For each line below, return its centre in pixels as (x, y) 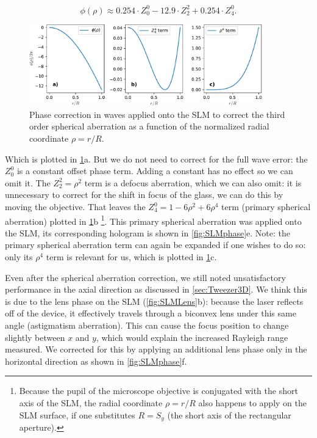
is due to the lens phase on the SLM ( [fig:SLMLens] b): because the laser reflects (154, 301)
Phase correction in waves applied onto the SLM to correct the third (157, 114)
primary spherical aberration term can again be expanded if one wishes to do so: (155, 245)
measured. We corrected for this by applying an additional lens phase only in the (156, 349)
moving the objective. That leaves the (75, 207)
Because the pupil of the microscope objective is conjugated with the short (158, 391)
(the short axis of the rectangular (229, 414)
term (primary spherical (266, 207)
